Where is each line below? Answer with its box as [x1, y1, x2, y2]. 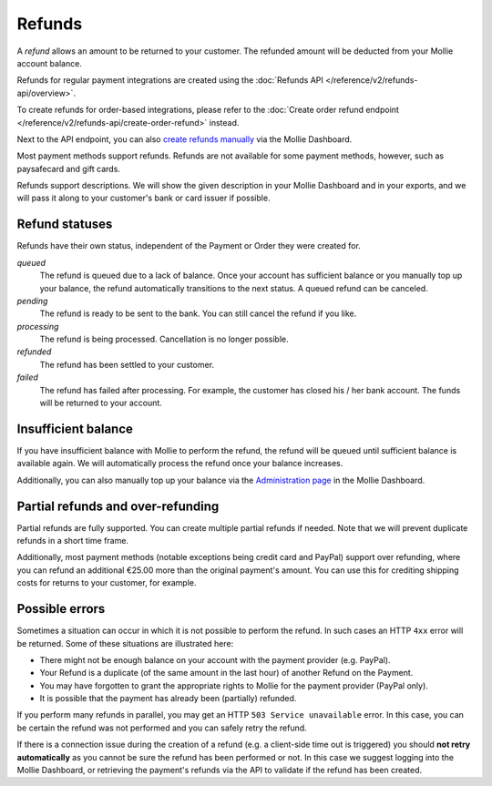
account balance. [16, 57, 82, 68]
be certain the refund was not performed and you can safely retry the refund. [16, 722, 307, 733]
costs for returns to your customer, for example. [16, 577, 197, 588]
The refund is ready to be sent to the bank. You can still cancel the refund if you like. [39, 308, 357, 319]
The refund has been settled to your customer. [39, 359, 214, 370]
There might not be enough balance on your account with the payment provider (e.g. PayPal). [39, 654, 391, 665]
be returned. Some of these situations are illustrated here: [16, 638, 234, 648]
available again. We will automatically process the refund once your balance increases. [16, 458, 343, 469]
